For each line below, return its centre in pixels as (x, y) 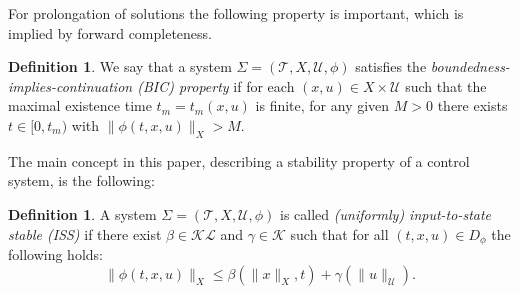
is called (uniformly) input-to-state (386, 213)
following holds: (55, 254)
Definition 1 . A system (82, 213)
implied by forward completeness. (110, 32)
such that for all (339, 233)
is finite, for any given (322, 105)
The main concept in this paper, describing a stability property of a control (239, 160)
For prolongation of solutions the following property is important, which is (236, 13)
